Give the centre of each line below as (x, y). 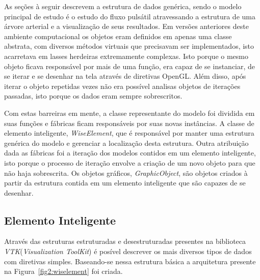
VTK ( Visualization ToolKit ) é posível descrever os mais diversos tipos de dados (128, 251)
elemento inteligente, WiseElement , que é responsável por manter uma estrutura (129, 133)
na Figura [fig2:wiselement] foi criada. (63, 271)
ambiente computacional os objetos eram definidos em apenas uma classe (118, 36)
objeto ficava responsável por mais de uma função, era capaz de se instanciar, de (130, 66)
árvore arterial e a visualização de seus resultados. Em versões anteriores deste (126, 26)
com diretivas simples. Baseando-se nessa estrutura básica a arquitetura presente (130, 261)
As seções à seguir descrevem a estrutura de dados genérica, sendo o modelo (123, 6)
